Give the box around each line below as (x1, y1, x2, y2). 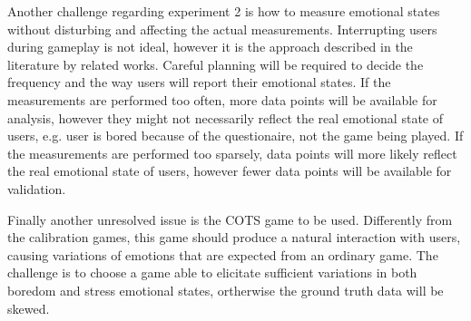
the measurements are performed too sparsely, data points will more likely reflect (7, 143, 457, 162)
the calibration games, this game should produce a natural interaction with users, (7, 228, 461, 247)
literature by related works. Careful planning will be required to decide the (7, 54, 424, 73)
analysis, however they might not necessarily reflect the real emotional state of (7, 108, 443, 127)
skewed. (7, 298, 50, 317)
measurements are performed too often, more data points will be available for (7, 90, 437, 109)
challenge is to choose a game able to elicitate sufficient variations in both (7, 263, 417, 282)
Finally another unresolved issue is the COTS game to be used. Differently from (7, 209, 453, 229)
